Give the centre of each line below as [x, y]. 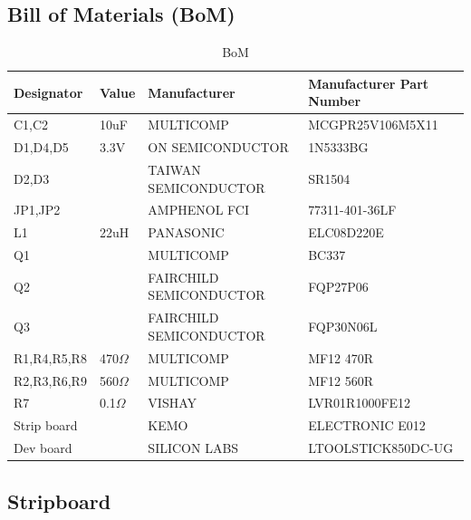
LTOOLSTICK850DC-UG [381, 448]
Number [335, 101]
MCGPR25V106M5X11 [373, 125]
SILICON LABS [193, 448]
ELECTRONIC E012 [367, 425]
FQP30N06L [343, 327]
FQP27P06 [338, 286]
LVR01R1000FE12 [360, 403]
